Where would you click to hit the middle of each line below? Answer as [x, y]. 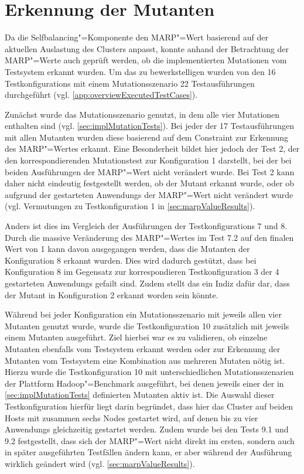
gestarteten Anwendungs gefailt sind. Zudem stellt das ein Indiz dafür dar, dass [147, 283]
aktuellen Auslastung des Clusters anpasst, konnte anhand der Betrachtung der [147, 48]
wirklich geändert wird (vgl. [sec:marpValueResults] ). [100, 463]
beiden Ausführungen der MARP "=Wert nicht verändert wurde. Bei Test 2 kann [150, 171]
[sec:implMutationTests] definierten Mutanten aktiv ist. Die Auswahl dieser [140, 395]
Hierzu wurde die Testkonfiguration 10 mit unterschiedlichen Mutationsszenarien [149, 372]
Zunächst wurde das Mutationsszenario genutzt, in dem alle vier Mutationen [142, 114]
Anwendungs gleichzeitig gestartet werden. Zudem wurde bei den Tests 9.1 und [147, 429]
